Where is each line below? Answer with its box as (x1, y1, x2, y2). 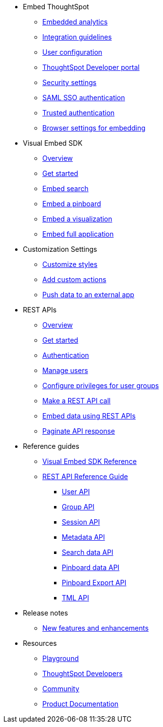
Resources (23, 639, 57, 647)
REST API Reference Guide (42, 472, 128, 481)
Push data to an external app (42, 290, 134, 299)
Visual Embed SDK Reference (42, 457, 137, 465)
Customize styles (42, 260, 98, 268)
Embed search (42, 184, 89, 193)
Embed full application (42, 230, 114, 238)
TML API (62, 594, 89, 602)
